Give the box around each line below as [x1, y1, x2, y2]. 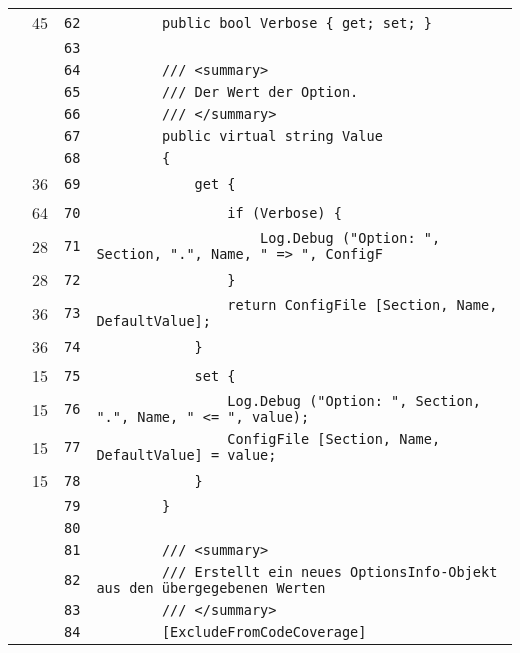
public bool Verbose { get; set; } [161, 14, 432, 31]
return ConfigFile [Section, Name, [227, 297, 498, 313]
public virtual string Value [161, 128, 383, 144]
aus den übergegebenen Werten [96, 580, 326, 596]
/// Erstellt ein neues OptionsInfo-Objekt [161, 564, 498, 580]
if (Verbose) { [227, 204, 342, 221]
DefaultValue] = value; [96, 447, 277, 463]
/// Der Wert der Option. [161, 84, 359, 100]
